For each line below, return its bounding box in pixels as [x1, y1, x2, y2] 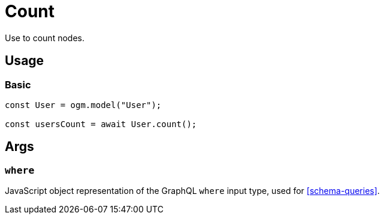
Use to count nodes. [5, 32, 84, 43]
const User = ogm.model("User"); [5, 100, 162, 110]
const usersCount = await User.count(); [5, 119, 197, 129]
